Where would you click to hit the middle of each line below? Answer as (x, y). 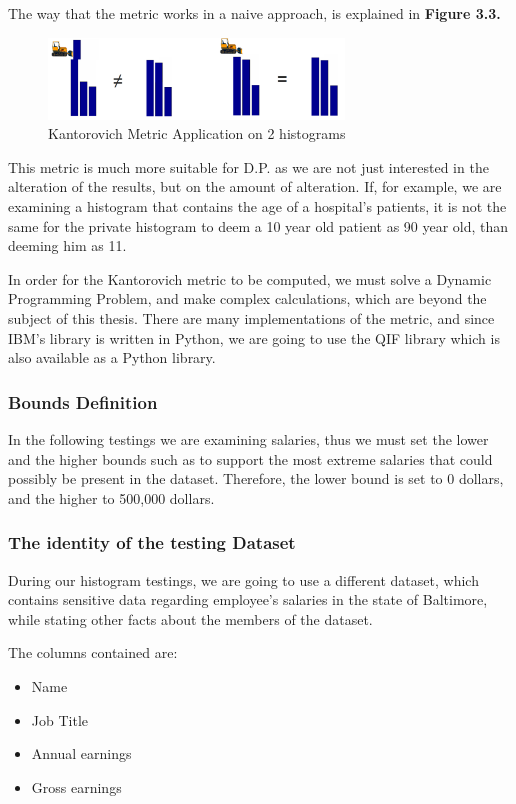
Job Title (59, 719)
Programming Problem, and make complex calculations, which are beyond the (247, 298)
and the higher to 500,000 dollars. (111, 497)
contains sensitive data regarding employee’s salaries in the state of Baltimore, (248, 599)
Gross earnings (76, 786)
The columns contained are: (93, 652)
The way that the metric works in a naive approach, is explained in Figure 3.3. (254, 13)
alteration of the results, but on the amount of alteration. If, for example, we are (255, 186)
